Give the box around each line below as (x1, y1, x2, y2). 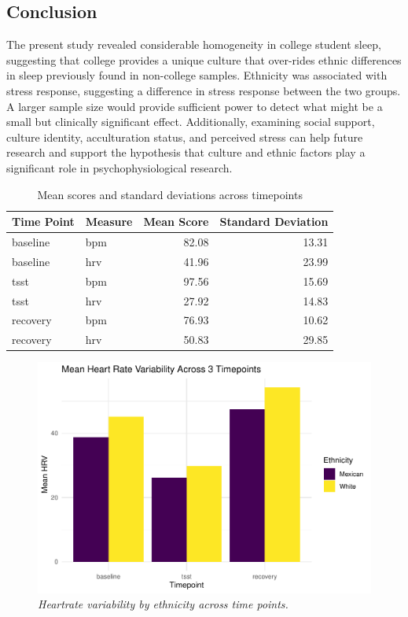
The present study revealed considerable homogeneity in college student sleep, (6, 36, 381, 53)
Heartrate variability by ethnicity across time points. (38, 596, 289, 612)
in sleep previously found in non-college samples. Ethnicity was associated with (6, 67, 388, 83)
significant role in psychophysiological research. (6, 159, 233, 175)
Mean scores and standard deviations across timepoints (37, 186, 303, 202)
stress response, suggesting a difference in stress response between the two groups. (6, 82, 401, 98)
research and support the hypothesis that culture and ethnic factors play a (6, 144, 366, 161)
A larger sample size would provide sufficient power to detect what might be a (6, 98, 383, 114)
